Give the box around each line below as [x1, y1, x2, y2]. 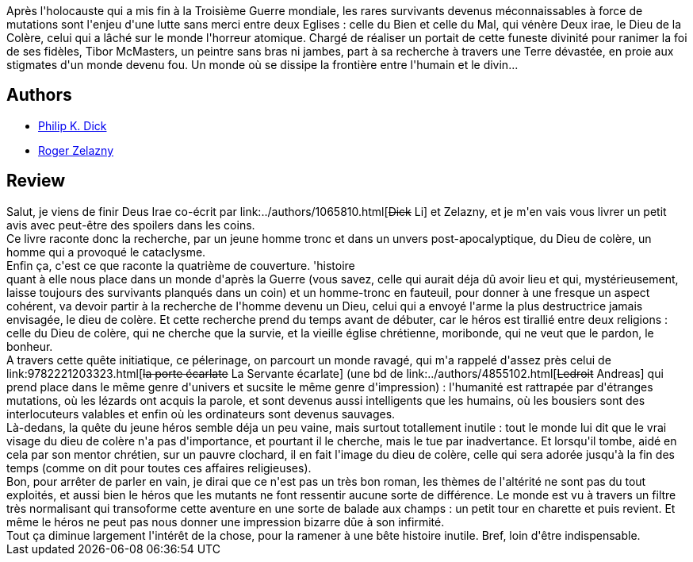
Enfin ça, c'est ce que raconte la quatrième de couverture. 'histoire [6, 258, 355, 272]
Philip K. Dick [38, 118, 107, 133]
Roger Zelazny [38, 143, 114, 157]
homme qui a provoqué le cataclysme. [6, 244, 206, 259]
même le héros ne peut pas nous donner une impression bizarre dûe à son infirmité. [6, 514, 445, 529]
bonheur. [6, 339, 53, 353]
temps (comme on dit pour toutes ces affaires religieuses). [6, 460, 312, 475]
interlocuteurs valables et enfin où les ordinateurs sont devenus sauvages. [6, 406, 396, 421]
